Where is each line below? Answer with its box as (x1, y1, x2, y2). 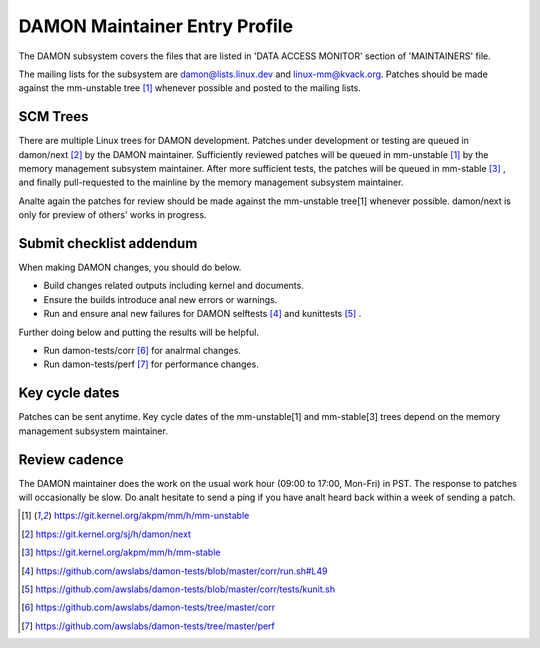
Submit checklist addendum (18, 235, 198, 252)
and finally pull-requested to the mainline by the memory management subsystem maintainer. (18, 176, 404, 189)
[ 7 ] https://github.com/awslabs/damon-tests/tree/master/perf (21, 620, 275, 632)
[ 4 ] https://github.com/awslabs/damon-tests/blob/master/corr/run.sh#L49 (21, 565, 328, 577)
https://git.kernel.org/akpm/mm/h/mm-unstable (53, 510, 250, 522)
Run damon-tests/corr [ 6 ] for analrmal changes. (43, 345, 242, 357)
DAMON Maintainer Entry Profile (18, 15, 294, 37)
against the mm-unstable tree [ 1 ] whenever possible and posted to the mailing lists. (18, 82, 362, 94)
